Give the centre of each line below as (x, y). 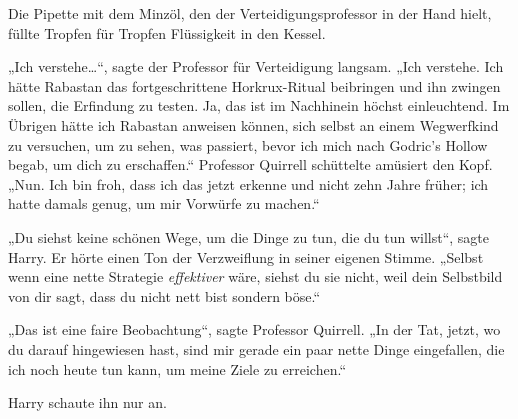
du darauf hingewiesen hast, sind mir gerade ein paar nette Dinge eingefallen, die (256, 348)
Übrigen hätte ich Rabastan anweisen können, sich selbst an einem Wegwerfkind (253, 124)
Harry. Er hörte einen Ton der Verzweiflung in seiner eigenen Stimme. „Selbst (246, 256)
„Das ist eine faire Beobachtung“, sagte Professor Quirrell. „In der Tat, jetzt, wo (254, 329)
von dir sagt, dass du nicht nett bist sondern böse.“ (164, 295)
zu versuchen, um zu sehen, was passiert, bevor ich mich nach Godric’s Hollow (248, 144)
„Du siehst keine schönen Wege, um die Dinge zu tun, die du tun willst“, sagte (249, 236)
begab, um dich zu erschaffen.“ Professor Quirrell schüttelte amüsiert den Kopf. (250, 164)
